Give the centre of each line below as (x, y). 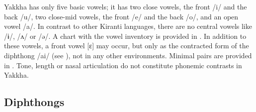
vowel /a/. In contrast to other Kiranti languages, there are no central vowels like (128, 26)
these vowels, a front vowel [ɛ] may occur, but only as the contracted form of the (127, 46)
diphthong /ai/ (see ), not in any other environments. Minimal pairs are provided (128, 55)
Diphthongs (34, 102)
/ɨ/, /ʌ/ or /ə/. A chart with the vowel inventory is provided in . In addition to (125, 36)
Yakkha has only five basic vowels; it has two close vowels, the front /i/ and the (126, 6)
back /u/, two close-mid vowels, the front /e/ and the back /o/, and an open (121, 16)
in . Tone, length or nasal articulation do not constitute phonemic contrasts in (123, 65)
